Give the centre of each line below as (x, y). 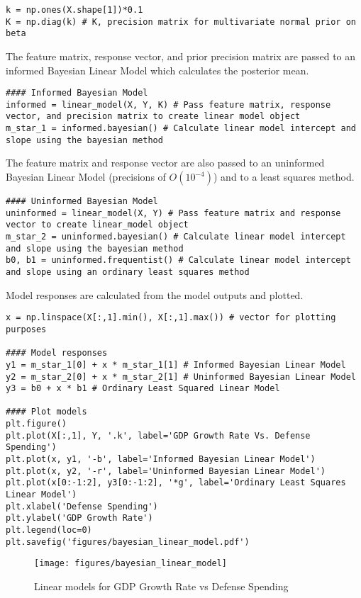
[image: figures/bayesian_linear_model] (131, 564)
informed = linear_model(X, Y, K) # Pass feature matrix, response (168, 105)
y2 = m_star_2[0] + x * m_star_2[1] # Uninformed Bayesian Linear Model (181, 377)
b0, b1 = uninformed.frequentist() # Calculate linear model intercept (178, 260)
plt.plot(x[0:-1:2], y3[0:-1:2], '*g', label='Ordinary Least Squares (176, 483)
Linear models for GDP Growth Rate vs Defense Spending (161, 586)
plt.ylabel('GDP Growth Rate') (79, 518)
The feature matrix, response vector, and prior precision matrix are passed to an (181, 56)
